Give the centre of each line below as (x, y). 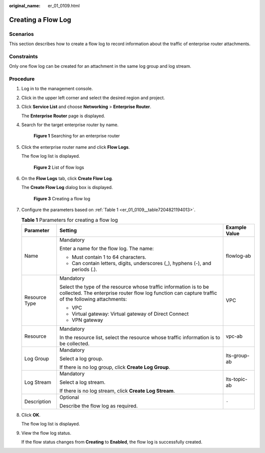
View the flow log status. (46, 433)
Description (38, 401)
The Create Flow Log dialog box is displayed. (67, 187)
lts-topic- (237, 379)
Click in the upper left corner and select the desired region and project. (93, 98)
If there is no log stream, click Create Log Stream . (117, 391)
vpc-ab (234, 336)
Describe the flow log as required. (99, 406)
